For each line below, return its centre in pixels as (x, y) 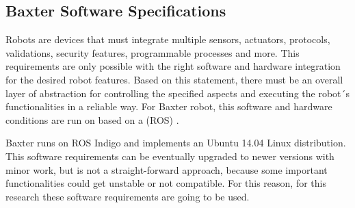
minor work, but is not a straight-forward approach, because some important (167, 169)
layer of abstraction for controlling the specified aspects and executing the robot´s (178, 93)
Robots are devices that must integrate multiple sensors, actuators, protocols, (168, 39)
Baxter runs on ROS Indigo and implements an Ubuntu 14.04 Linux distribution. (176, 143)
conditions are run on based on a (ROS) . (92, 119)
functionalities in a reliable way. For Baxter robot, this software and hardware (169, 106)
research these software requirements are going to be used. (128, 196)
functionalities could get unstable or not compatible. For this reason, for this (166, 183)
